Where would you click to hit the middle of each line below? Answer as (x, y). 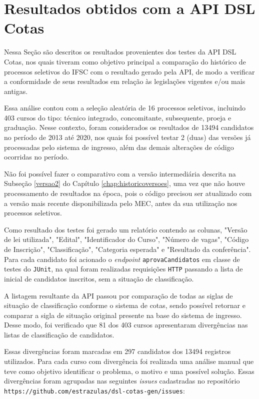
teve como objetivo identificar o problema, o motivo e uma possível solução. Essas (129, 371)
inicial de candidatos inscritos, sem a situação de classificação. (99, 278)
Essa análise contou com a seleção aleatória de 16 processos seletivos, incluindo (125, 108)
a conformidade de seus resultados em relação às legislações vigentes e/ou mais (125, 81)
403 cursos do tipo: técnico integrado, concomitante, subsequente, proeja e (118, 117)
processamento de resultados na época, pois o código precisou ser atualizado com (128, 193)
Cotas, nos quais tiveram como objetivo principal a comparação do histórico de (125, 61)
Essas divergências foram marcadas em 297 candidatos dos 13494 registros (117, 351)
